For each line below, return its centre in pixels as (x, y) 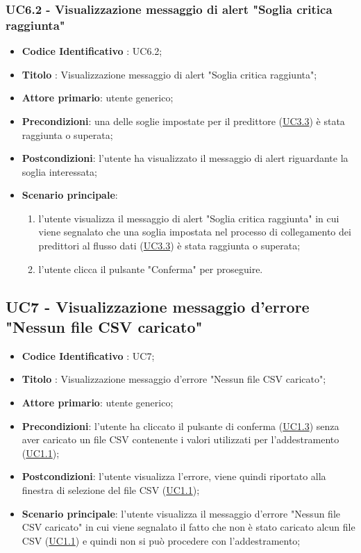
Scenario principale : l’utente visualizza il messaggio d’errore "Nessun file (181, 513)
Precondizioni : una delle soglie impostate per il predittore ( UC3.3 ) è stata (183, 121)
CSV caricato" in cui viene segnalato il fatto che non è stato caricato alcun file (188, 527)
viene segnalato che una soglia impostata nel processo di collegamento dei (195, 232)
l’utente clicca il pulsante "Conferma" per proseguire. (151, 269)
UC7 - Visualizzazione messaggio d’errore (158, 306)
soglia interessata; (59, 171)
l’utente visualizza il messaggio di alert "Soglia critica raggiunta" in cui (189, 218)
